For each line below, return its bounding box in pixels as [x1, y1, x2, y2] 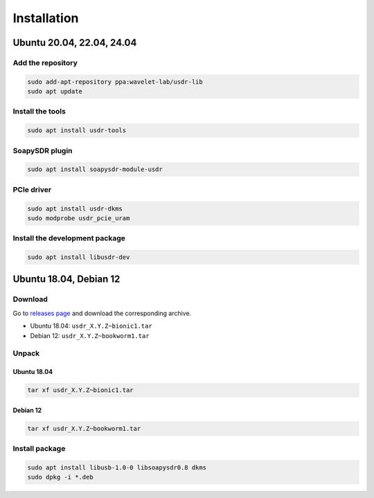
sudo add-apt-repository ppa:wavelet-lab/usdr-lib [27, 78, 204, 86]
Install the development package [12, 233, 126, 243]
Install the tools [12, 107, 66, 116]
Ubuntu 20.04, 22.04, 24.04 [12, 37, 137, 48]
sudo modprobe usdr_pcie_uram [27, 214, 130, 222]
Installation [12, 10, 79, 26]
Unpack [12, 348, 40, 358]
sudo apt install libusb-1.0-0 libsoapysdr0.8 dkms [27, 463, 207, 471]
